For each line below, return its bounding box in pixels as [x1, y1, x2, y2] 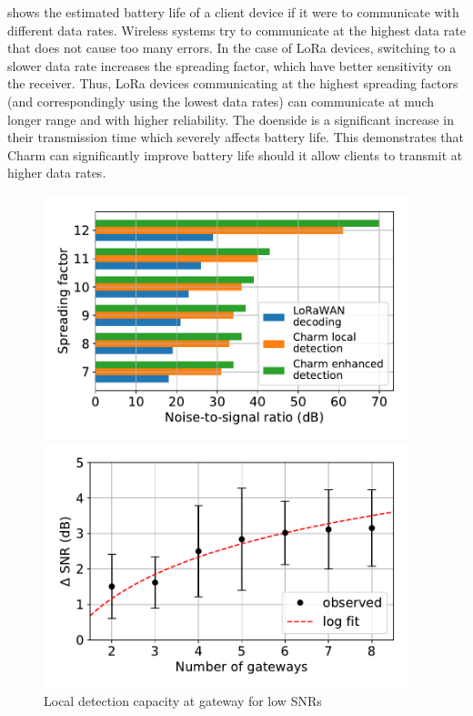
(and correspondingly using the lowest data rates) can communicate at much [7, 91, 435, 110]
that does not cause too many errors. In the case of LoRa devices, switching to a [7, 38, 457, 57]
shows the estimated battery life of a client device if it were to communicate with [7, 3, 459, 21]
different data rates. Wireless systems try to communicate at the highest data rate [7, 20, 466, 39]
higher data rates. [7, 163, 106, 182]
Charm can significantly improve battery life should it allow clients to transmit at [7, 145, 463, 164]
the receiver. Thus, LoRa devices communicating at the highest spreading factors [7, 74, 458, 93]
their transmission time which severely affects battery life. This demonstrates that [7, 128, 465, 147]
